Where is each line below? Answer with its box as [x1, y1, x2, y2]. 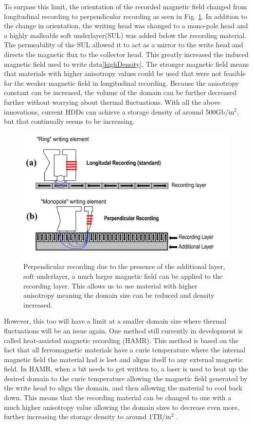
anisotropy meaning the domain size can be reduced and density [23, 290, 215, 300]
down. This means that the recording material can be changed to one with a [4, 392, 232, 403]
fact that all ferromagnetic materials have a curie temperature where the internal [4, 345, 246, 355]
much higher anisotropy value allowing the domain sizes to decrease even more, [4, 402, 240, 412]
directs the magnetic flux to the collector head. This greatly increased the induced [4, 49, 249, 59]
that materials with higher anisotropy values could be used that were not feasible [4, 68, 246, 78]
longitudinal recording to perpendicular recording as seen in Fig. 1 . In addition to [4, 11, 248, 21]
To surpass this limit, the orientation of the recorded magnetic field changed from [4, 1, 247, 11]
